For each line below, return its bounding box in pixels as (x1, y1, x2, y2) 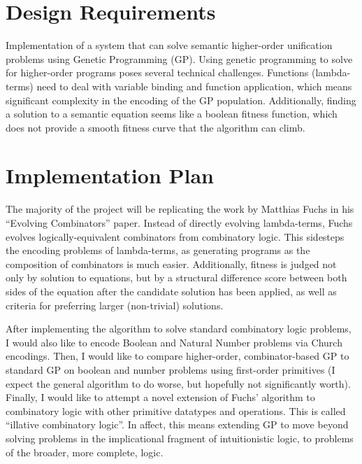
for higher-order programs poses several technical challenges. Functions (6, 65, 309, 80)
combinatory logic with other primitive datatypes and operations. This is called (6, 403, 346, 418)
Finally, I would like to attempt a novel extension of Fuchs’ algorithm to (6, 390, 315, 405)
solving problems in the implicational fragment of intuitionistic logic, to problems (6, 430, 354, 445)
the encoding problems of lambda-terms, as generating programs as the (6, 243, 310, 258)
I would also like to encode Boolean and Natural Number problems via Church (6, 335, 342, 349)
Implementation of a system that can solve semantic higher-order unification (6, 38, 333, 52)
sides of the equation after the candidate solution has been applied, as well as (6, 283, 337, 298)
